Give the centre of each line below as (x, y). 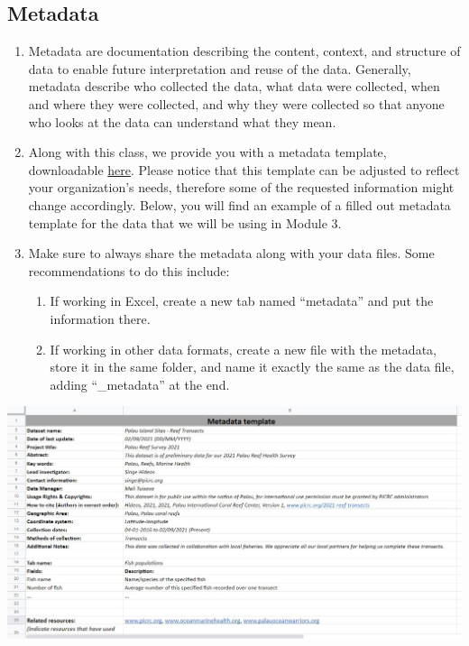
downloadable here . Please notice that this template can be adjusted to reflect (244, 169)
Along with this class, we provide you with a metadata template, (207, 152)
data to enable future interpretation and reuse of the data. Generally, (220, 68)
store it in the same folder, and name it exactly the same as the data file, (252, 367)
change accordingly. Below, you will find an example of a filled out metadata (239, 204)
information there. (100, 318)
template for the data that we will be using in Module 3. (185, 222)
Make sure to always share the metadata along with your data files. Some (231, 253)
